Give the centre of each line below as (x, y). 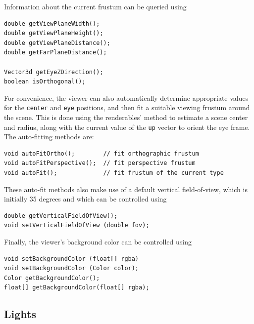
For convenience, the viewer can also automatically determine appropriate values (126, 98)
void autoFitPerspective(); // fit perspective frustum (100, 163)
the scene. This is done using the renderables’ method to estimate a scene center (126, 117)
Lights (20, 314)
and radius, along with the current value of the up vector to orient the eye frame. (127, 127)
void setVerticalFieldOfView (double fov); (77, 225)
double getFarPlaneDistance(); (55, 53)
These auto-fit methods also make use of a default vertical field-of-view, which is (126, 189)
